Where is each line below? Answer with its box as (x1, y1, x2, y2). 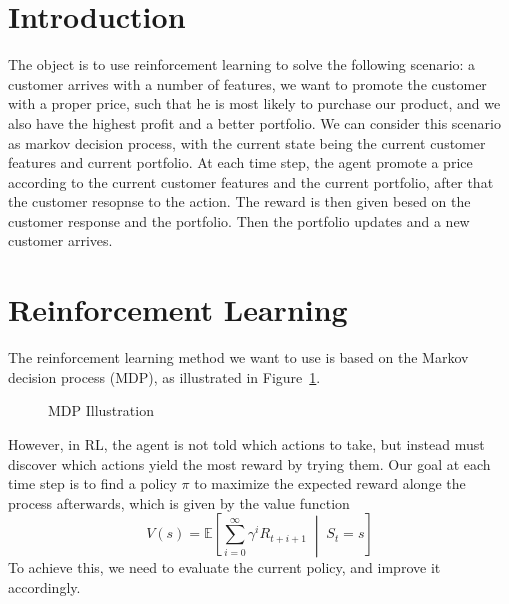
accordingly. (8, 576, 81, 597)
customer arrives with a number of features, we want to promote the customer (8, 73, 487, 94)
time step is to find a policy (8, 473, 177, 494)
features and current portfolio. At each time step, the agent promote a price (8, 152, 473, 173)
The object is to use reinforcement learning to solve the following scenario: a (8, 54, 476, 75)
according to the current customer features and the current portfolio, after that (8, 171, 494, 192)
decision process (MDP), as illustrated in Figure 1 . (8, 366, 321, 387)
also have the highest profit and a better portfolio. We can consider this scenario (8, 112, 501, 133)
